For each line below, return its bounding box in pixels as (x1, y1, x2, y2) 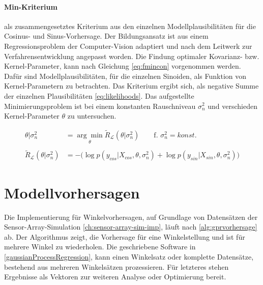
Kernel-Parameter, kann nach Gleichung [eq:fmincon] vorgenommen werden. (4, 61, 241, 71)
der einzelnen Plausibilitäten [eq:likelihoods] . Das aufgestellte (4, 90, 194, 101)
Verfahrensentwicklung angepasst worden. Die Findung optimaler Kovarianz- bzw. (4, 50, 259, 61)
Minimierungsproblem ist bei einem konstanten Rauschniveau (4, 100, 196, 111)
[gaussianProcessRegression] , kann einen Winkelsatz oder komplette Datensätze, (4, 251, 254, 262)
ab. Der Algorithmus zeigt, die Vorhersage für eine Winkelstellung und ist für (4, 231, 245, 242)
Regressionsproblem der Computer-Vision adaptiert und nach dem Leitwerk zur (4, 40, 252, 51)
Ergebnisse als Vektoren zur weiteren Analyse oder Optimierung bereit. (4, 271, 226, 282)
